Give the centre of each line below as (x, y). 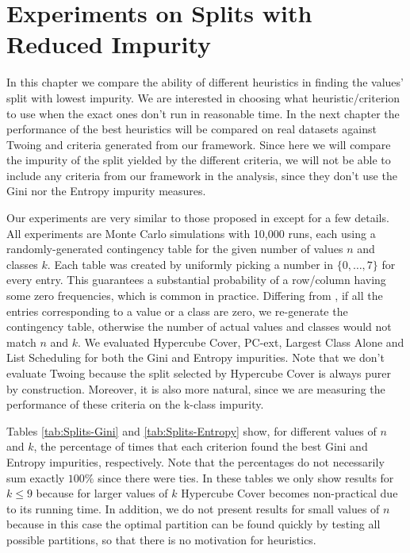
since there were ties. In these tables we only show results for (246, 477)
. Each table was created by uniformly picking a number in (190, 264)
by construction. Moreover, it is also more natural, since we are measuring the (196, 388)
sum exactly (36, 477)
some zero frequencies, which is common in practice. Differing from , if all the (195, 296)
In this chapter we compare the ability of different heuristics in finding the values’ (205, 82)
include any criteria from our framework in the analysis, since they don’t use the (202, 175)
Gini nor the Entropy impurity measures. (106, 191)
